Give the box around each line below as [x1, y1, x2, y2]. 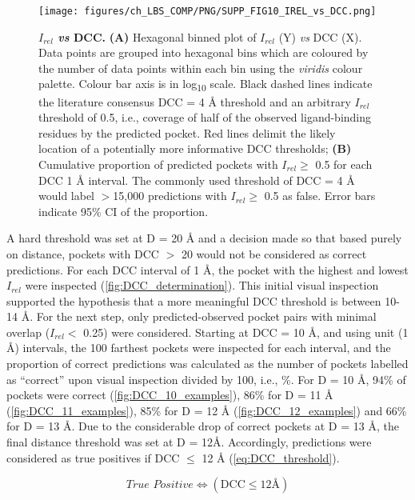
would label [38, 187, 95, 204]
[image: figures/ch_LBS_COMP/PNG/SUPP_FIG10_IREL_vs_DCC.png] [38, 6, 377, 17]
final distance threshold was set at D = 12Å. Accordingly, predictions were [6, 434, 372, 450]
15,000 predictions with [113, 187, 227, 204]
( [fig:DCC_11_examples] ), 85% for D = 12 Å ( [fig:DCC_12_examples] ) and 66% [6, 402, 407, 418]
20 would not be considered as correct [181, 245, 367, 262]
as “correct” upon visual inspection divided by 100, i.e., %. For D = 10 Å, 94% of [6, 370, 406, 387]
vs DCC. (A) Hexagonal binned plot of [58, 28, 257, 45]
